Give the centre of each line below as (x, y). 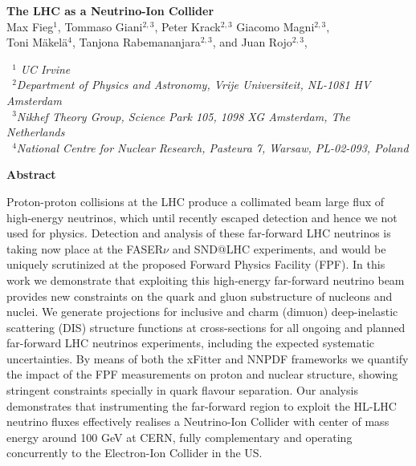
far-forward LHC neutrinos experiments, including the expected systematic (191, 343)
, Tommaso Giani (100, 26)
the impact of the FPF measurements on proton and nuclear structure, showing (202, 374)
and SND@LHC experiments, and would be (279, 248)
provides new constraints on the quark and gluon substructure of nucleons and (200, 296)
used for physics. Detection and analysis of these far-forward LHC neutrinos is (199, 233)
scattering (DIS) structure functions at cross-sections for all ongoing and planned (206, 327)
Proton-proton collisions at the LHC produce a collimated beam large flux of (196, 201)
